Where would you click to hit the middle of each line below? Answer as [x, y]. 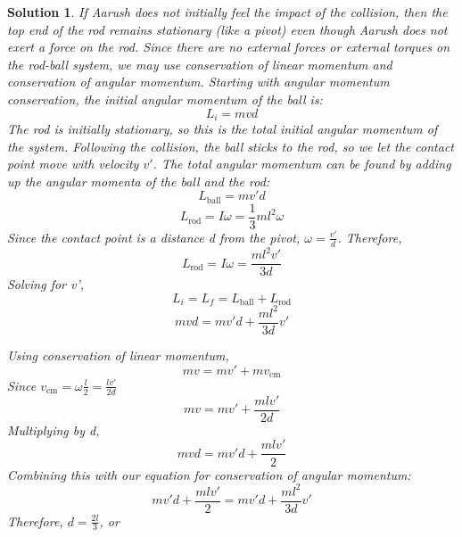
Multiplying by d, [54, 430]
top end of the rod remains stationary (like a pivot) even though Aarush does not [227, 29]
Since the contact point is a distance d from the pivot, [154, 237]
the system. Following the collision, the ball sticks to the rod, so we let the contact [231, 146]
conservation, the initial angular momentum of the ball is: [165, 99]
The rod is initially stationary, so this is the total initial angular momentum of [223, 129]
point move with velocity [73, 164]
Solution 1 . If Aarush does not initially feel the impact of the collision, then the [227, 12]
